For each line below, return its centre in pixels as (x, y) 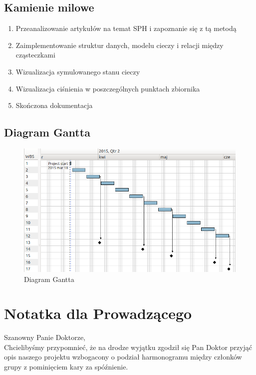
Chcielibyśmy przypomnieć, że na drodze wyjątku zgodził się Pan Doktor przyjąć (128, 347)
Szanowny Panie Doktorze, (45, 337)
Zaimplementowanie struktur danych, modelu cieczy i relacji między (120, 45)
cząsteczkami (35, 55)
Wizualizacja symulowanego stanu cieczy (78, 71)
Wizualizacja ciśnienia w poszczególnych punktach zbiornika (108, 88)
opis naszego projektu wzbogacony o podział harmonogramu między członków (123, 357)
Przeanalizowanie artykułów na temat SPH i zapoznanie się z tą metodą (126, 28)
